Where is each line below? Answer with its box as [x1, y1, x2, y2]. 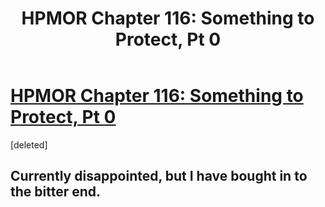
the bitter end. [10, 183, 102, 201]
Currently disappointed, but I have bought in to [10, 168, 308, 185]
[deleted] [10, 138, 48, 151]
